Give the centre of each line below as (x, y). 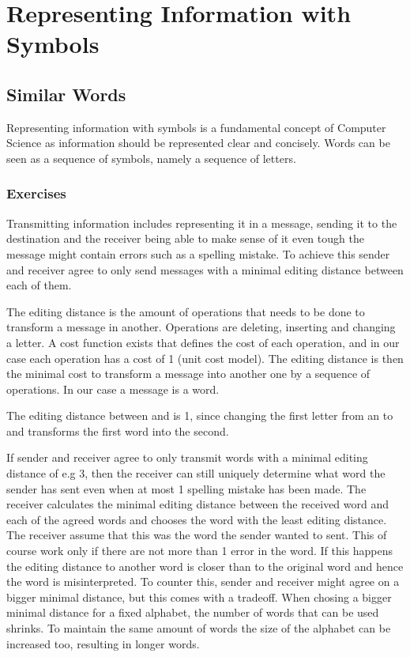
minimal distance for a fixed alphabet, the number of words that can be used (193, 612)
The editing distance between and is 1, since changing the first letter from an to (200, 415)
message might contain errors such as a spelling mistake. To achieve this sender (198, 253)
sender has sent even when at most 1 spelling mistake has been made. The (186, 488)
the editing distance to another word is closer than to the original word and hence (205, 566)
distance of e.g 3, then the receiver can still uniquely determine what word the (196, 473)
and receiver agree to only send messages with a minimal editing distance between (205, 269)
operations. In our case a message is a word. (113, 389)
